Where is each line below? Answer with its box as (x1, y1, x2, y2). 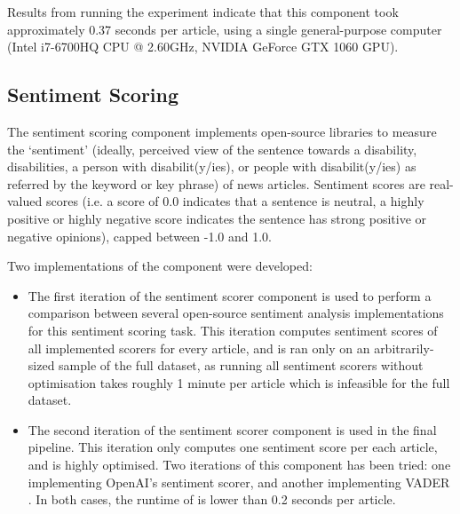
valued (7, 192, 43, 210)
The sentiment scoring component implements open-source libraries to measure (7, 122, 437, 140)
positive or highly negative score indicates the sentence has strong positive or (7, 209, 426, 227)
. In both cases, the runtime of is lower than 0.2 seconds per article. (28, 490, 396, 509)
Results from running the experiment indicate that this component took (7, 3, 399, 20)
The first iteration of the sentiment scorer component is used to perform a (28, 286, 432, 304)
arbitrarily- (374, 338, 434, 357)
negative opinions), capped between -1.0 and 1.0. (7, 226, 272, 245)
